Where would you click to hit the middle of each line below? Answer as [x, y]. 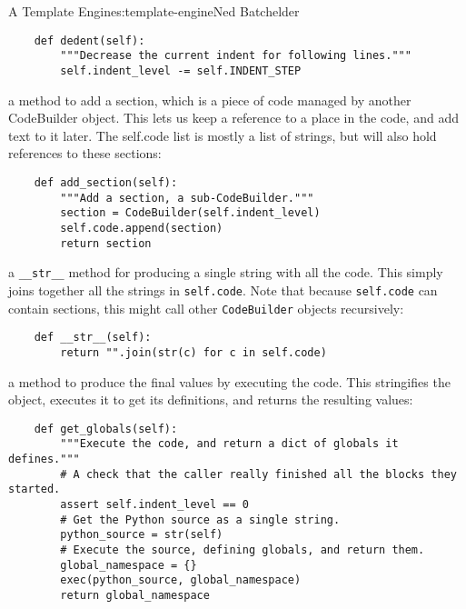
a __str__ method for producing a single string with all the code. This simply [226, 272]
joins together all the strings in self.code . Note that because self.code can [223, 290]
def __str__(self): [93, 338]
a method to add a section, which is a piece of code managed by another [210, 100]
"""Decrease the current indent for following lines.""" [236, 56]
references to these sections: [85, 153]
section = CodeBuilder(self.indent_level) [190, 213]
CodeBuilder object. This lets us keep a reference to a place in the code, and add [233, 118]
